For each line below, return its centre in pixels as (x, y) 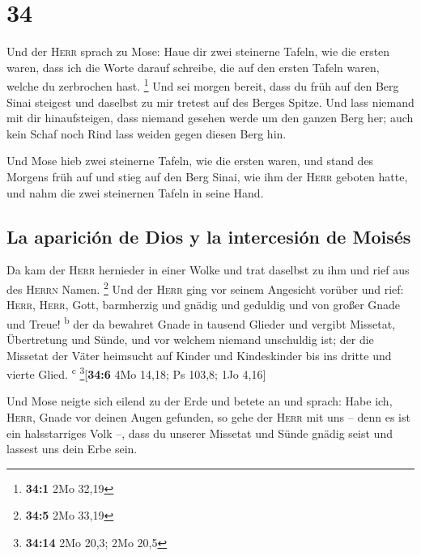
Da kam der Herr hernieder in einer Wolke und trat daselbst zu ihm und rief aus (208, 270)
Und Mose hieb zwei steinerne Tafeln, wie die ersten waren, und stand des (190, 161)
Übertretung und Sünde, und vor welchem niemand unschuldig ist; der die (190, 340)
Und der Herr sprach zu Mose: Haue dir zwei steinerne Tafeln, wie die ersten (198, 51)
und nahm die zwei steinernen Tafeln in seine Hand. (135, 192)
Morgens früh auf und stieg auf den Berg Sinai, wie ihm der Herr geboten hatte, (207, 176)
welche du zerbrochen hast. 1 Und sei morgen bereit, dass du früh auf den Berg (203, 85)
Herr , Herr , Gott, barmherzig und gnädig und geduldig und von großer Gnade (204, 305)
